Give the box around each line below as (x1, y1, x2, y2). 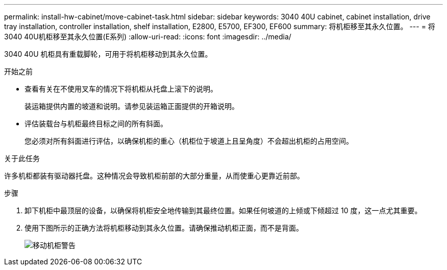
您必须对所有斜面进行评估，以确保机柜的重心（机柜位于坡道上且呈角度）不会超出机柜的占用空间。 (24, 137, 353, 145)
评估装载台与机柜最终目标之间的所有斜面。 (24, 119, 167, 128)
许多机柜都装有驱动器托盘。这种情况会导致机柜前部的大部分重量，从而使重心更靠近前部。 (4, 171, 304, 180)
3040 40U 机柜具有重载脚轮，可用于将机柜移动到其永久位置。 (4, 50, 212, 58)
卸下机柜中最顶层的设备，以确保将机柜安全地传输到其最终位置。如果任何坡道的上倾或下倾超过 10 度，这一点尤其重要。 (24, 206, 422, 215)
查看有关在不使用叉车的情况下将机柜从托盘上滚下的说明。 (24, 84, 217, 93)
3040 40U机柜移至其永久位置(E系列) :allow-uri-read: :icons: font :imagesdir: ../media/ (4, 32, 291, 41)
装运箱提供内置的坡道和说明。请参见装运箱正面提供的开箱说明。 (24, 102, 239, 110)
